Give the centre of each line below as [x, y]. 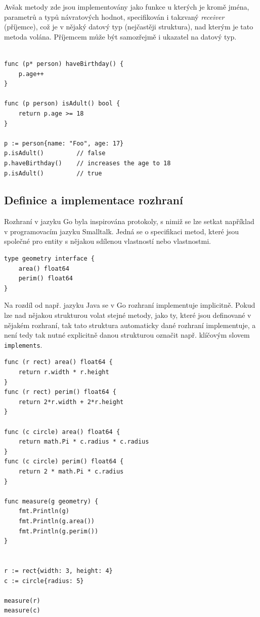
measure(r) [22, 601]
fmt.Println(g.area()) [56, 521]
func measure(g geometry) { [51, 501]
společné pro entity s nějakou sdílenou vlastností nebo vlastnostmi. [107, 241]
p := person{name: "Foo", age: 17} [64, 143]
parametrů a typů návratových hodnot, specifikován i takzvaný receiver [114, 16]
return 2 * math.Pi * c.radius [71, 472]
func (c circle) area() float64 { [62, 432]
